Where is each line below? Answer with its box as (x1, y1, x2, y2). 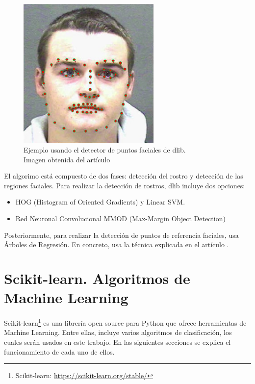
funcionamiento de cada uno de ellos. (4, 346, 115, 357)
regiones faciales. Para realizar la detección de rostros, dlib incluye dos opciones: (4, 180, 245, 190)
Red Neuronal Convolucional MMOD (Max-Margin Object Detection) (15, 213, 226, 224)
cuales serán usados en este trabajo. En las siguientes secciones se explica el (4, 336, 231, 347)
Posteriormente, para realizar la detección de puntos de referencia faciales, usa (4, 230, 239, 240)
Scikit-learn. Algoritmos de (4, 268, 190, 288)
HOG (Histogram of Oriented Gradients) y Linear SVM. (15, 197, 185, 207)
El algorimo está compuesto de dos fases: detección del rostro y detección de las (4, 171, 243, 181)
